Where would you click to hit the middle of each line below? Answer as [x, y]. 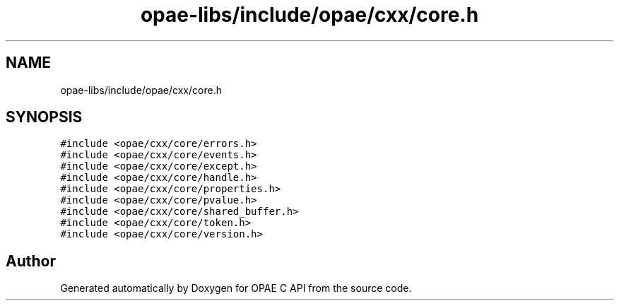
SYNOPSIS [44, 117]
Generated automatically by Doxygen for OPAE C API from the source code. [236, 288]
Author [31, 261]
